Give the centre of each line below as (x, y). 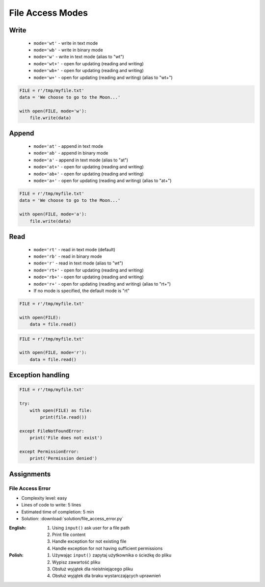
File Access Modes (49, 13)
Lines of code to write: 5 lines (51, 505)
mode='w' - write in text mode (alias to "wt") (79, 57)
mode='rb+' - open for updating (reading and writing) (89, 277)
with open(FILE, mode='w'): (53, 111)
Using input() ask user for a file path (91, 528)
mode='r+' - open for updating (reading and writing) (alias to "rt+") (102, 284)
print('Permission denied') (64, 458)
